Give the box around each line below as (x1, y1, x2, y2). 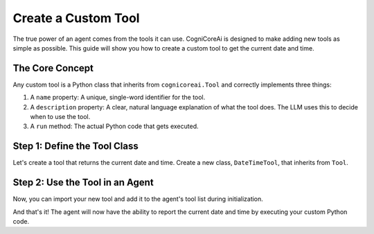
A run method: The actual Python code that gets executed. (30, 122, 199, 131)
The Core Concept (12, 62, 93, 74)
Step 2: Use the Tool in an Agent (12, 177, 154, 188)
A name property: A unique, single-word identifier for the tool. (30, 93, 206, 102)
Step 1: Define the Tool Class (12, 141, 139, 152)
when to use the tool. (30, 113, 91, 121)
